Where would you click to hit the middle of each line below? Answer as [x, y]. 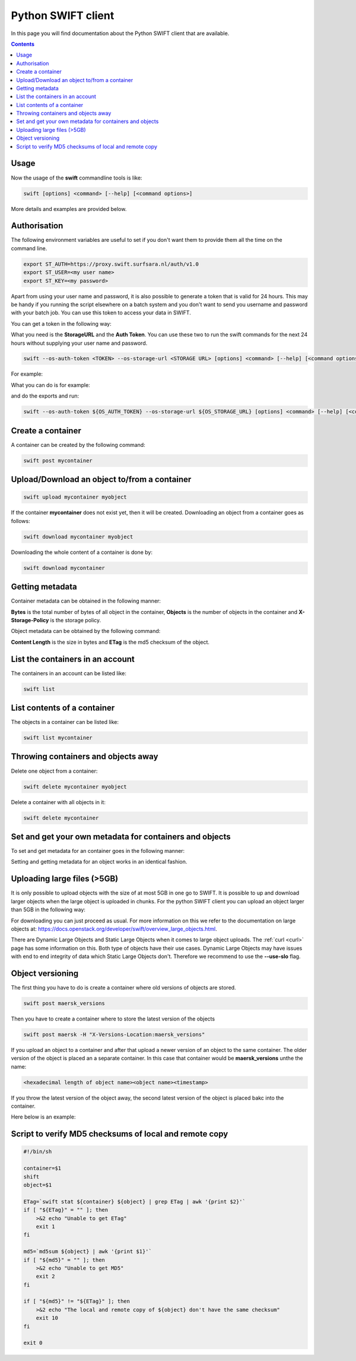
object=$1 [38, 1185]
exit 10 [47, 1318]
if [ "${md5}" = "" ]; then [64, 1260]
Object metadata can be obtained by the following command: [86, 631]
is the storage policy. [76, 620]
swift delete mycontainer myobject [75, 787]
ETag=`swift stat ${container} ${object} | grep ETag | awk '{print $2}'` [135, 1201]
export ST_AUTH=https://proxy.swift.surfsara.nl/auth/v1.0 [111, 264]
